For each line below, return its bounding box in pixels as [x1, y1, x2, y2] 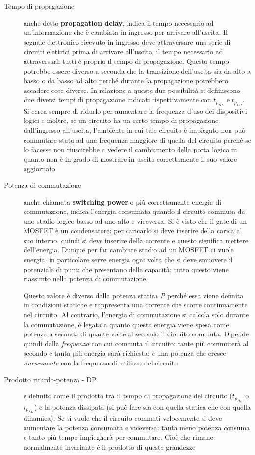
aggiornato [24, 163, 55, 174]
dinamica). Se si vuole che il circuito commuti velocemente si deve [24, 413, 222, 423]
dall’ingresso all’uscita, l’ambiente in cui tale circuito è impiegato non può [24, 124, 246, 135]
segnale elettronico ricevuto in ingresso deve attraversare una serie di [24, 36, 230, 47]
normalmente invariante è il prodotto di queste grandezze [24, 441, 196, 452]
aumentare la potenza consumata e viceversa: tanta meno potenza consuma [24, 422, 250, 432]
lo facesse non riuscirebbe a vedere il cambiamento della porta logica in [24, 144, 237, 154]
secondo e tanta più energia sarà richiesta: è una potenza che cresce [24, 348, 226, 358]
